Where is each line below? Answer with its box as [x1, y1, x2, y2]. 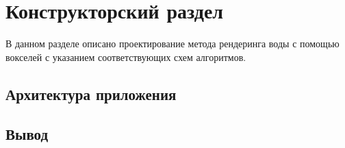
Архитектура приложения [5, 83, 177, 104]
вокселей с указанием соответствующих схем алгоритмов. [5, 49, 246, 64]
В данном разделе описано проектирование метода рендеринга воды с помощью [5, 36, 340, 51]
